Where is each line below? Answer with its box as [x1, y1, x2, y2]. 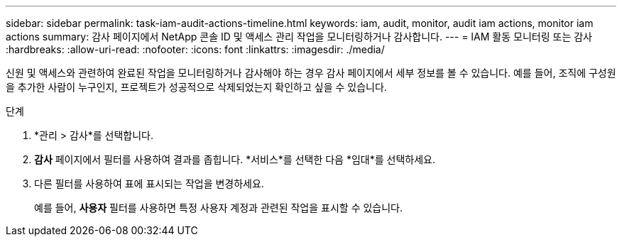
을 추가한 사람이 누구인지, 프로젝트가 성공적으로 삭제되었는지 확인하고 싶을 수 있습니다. [6, 81, 387, 93]
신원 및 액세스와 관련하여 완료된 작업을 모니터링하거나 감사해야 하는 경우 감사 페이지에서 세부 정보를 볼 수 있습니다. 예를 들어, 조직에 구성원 [6, 67, 616, 79]
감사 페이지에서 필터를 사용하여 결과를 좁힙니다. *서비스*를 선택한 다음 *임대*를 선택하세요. [34, 153, 435, 165]
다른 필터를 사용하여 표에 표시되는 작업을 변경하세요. [34, 177, 264, 189]
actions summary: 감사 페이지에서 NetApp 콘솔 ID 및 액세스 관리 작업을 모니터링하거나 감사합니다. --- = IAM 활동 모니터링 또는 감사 [6, 31, 592, 43]
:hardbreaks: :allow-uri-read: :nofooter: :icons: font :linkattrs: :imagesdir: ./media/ [6, 43, 385, 55]
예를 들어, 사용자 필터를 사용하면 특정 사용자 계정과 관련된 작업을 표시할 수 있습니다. [34, 202, 403, 214]
